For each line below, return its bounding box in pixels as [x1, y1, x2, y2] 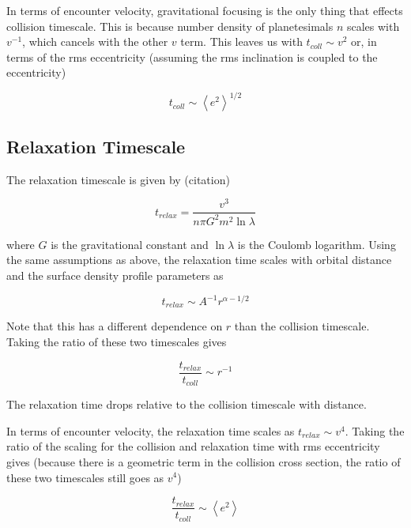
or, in [351, 33, 377, 50]
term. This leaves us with [180, 33, 303, 50]
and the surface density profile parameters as [6, 266, 224, 283]
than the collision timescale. [234, 318, 370, 334]
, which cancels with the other [22, 33, 168, 50]
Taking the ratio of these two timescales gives [6, 334, 227, 350]
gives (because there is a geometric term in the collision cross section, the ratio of [6, 453, 401, 470]
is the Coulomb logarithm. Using [237, 236, 396, 252]
